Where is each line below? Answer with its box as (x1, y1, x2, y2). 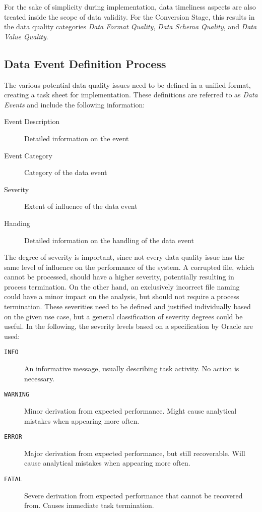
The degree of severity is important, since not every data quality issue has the (4, 252, 244, 262)
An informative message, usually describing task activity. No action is (24, 363, 239, 374)
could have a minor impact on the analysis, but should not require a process (4, 291, 239, 302)
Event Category (4, 150, 52, 160)
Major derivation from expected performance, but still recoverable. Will (24, 447, 245, 458)
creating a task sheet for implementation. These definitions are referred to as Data (4, 89, 258, 100)
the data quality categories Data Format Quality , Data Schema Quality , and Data (4, 21, 257, 32)
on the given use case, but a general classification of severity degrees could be (4, 311, 243, 321)
